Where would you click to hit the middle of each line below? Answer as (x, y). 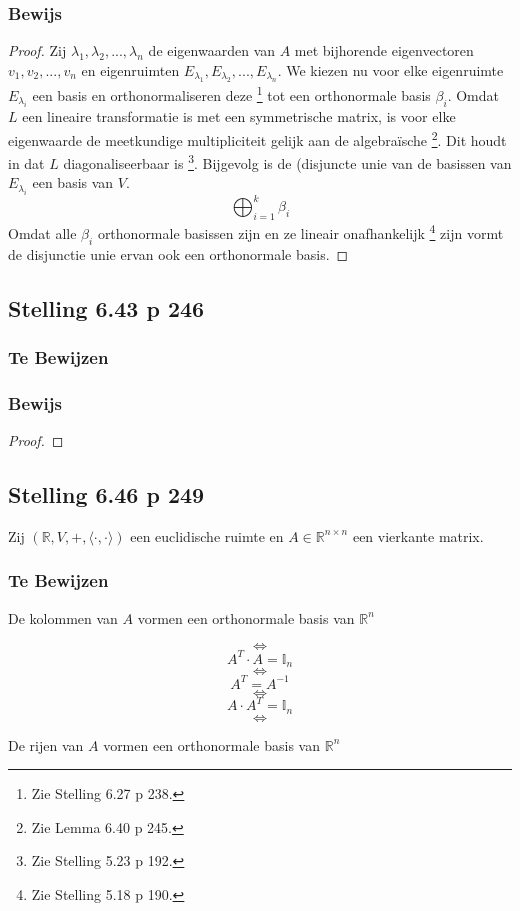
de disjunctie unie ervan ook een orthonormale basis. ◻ (178, 253)
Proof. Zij (37, 50)
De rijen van (46, 744)
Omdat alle (42, 232)
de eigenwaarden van (212, 50)
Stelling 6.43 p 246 (106, 307)
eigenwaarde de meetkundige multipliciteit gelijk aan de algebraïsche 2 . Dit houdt (257, 138)
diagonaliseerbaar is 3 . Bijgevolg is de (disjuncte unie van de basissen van (287, 161)
